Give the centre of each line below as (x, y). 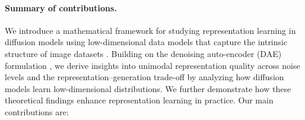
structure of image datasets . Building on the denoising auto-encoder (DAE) (143, 53)
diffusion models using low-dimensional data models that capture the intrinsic (146, 42)
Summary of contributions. (61, 7)
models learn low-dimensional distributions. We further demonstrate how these (148, 88)
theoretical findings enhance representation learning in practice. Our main (139, 100)
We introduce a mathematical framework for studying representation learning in (150, 30)
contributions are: (37, 111)
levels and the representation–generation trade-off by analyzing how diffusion (144, 77)
